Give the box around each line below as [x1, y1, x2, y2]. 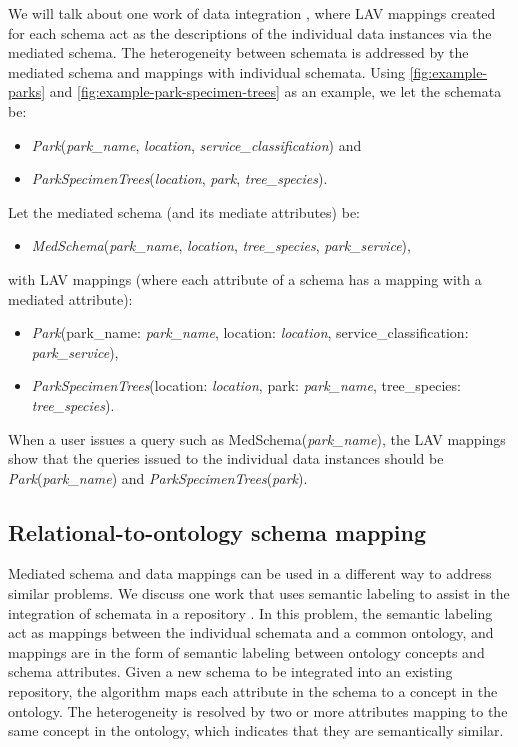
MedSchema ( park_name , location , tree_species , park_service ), [31, 235, 411, 256]
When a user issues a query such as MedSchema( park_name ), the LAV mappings [8, 428, 506, 449]
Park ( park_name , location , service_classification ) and [31, 134, 362, 155]
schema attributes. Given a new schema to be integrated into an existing [8, 661, 453, 682]
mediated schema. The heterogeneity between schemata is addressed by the [8, 42, 469, 63]
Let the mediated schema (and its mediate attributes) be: [8, 201, 360, 222]
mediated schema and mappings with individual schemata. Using [8, 61, 405, 82]
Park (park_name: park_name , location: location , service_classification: [31, 322, 469, 343]
